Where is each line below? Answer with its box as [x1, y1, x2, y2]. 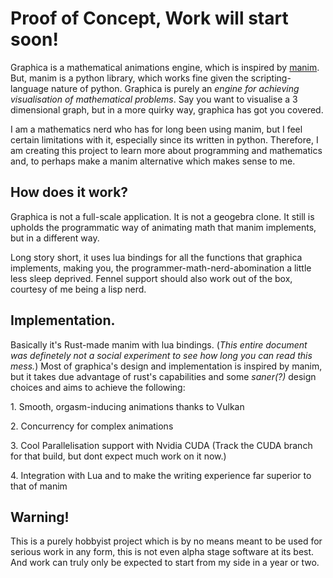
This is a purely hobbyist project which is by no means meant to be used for [10, 535, 323, 547]
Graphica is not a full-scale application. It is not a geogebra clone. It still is [10, 210, 315, 222]
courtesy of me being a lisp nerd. [10, 283, 147, 295]
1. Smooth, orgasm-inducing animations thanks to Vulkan [10, 400, 245, 412]
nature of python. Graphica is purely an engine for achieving [50, 82, 300, 94]
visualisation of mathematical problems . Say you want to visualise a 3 [10, 93, 298, 105]
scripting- [250, 72, 292, 84]
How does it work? [10, 184, 129, 201]
